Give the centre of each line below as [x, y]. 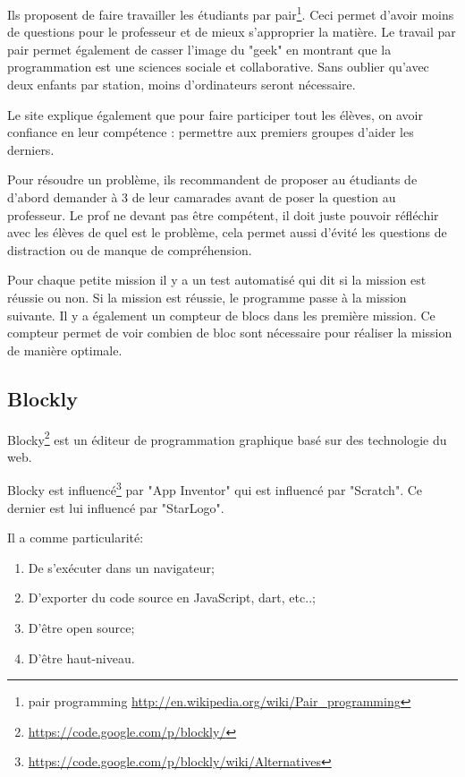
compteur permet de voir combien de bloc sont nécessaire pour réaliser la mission [230, 333]
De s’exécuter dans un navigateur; [121, 567]
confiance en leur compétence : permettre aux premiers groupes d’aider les [211, 132]
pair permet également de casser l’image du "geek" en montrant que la [199, 49]
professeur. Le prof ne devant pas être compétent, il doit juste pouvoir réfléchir [223, 214]
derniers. [31, 149]
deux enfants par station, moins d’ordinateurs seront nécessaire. [182, 85]
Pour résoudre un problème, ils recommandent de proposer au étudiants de [212, 179]
